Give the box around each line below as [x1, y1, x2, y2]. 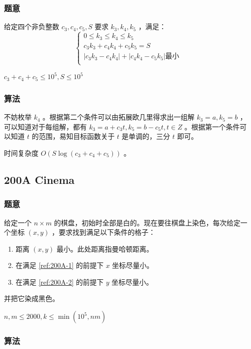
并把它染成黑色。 [4, 293, 59, 304]
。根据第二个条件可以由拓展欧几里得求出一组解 [42, 112, 195, 122]
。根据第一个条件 [184, 121, 240, 131]
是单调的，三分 [121, 131, 170, 141]
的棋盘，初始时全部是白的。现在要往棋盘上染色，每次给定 [54, 217, 241, 227]
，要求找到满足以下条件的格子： [51, 227, 155, 237]
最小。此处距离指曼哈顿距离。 [56, 243, 153, 254]
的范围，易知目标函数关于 [32, 131, 115, 141]
